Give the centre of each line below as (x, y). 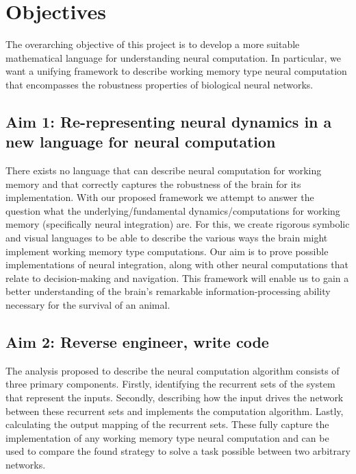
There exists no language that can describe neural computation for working (164, 170)
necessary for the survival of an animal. (88, 305)
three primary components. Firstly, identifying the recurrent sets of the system (170, 384)
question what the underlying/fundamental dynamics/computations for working (173, 210)
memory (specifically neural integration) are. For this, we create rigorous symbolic (178, 224)
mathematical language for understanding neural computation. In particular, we (173, 57)
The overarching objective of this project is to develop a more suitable (153, 44)
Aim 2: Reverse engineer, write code (137, 342)
